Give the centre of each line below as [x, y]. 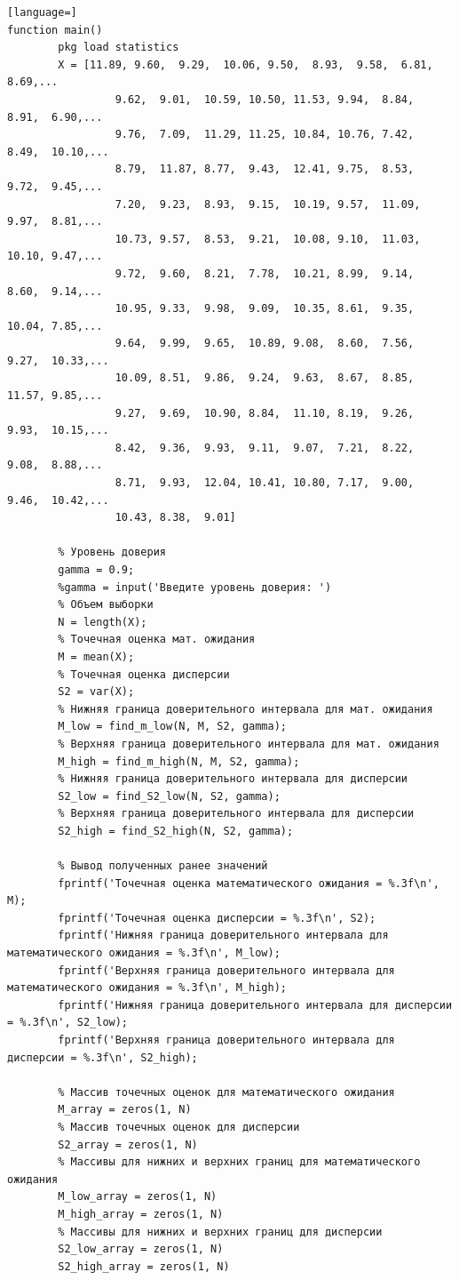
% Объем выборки [106, 605]
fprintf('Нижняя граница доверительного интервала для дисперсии [255, 1005]
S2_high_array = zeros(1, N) [144, 1266]
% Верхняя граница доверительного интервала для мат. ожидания [249, 744]
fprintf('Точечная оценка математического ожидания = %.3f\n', [249, 883]
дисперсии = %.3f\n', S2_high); [103, 1057]
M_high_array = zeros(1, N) [141, 1214]
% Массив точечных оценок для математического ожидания [226, 1092]
